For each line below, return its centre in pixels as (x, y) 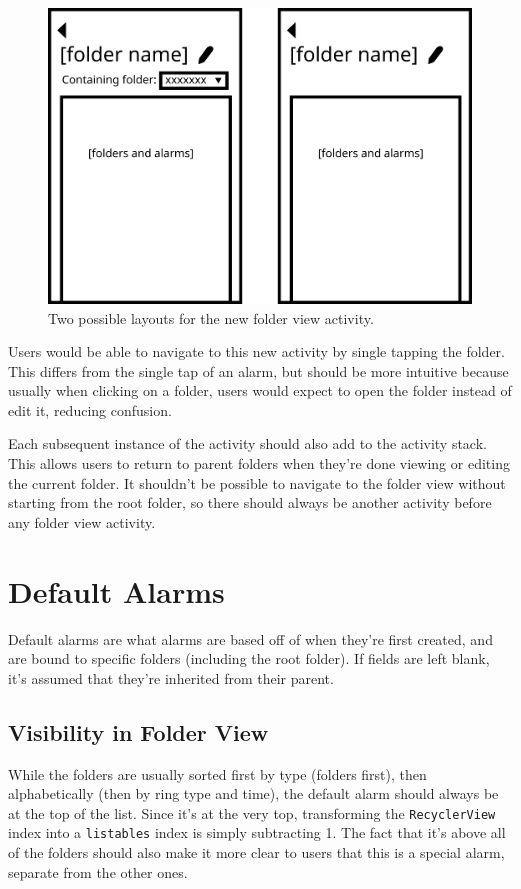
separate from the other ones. (98, 871)
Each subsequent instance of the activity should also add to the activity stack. (247, 443)
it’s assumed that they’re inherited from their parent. (171, 677)
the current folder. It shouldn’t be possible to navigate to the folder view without (257, 482)
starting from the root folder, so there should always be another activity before (250, 502)
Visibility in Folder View (138, 731)
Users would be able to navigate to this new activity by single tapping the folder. (256, 351)
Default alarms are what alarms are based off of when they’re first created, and (250, 638)
